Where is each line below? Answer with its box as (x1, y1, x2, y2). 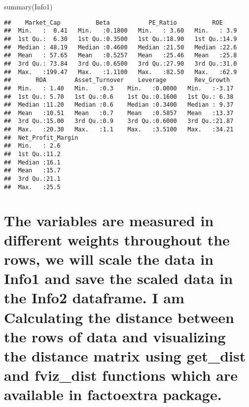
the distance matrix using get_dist (4, 345, 246, 366)
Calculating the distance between (4, 307, 235, 327)
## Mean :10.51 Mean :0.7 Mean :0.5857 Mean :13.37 (4, 109, 234, 117)
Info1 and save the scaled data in (4, 268, 233, 288)
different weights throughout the (4, 229, 230, 249)
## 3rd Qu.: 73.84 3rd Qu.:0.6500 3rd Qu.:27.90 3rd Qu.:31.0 (4, 60, 237, 67)
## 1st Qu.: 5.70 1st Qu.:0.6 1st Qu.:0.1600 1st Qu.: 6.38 (4, 93, 234, 100)
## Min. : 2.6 (4, 142, 61, 150)
